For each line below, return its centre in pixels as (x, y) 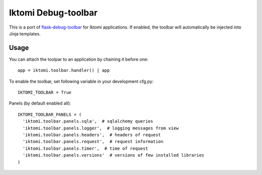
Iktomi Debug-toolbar (53, 13)
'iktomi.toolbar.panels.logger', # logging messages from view (101, 128)
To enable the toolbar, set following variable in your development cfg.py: (81, 81)
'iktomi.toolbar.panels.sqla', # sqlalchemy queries (88, 121)
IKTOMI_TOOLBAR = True (45, 93)
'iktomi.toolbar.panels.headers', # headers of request (92, 135)
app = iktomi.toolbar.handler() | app (64, 71)
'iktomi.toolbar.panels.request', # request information (93, 142)
